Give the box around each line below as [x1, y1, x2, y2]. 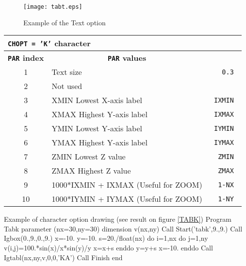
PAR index [8, 52, 44, 64]
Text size [51, 66, 82, 78]
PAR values [107, 52, 147, 64]
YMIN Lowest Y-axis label [51, 123, 142, 134]
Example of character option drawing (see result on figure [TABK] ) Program [4, 214, 231, 224]
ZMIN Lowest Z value [51, 151, 126, 162]
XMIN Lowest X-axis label [51, 94, 142, 106]
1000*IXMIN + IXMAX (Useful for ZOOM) [51, 179, 202, 191]
